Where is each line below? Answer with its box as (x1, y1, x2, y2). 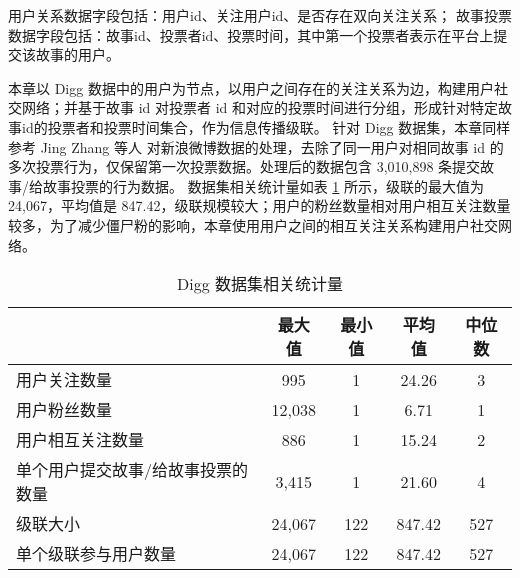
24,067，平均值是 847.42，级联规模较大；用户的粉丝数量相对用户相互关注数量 (8, 195, 511, 216)
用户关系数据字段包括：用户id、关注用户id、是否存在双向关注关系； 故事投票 (8, 5, 513, 25)
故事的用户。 (35, 44, 120, 65)
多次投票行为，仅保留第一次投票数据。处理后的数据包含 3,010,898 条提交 (8, 156, 481, 177)
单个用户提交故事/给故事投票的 (16, 458, 249, 482)
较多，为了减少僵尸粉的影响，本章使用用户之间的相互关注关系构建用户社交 (8, 214, 498, 235)
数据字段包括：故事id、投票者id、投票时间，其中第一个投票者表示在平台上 (8, 24, 494, 45)
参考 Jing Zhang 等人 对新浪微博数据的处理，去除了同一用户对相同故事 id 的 (8, 136, 504, 157)
